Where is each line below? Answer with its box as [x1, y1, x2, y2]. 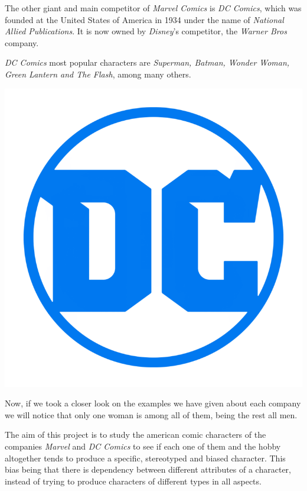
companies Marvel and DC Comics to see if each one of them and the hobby [5, 440, 281, 452]
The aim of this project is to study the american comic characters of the [5, 428, 266, 441]
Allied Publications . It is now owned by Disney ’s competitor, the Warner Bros [5, 25, 287, 37]
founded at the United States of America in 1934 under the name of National [5, 13, 284, 25]
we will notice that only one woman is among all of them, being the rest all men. [5, 408, 298, 421]
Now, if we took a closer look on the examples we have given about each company [5, 397, 301, 409]
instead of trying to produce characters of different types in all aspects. [5, 474, 262, 487]
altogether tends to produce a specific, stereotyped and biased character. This [5, 451, 286, 464]
